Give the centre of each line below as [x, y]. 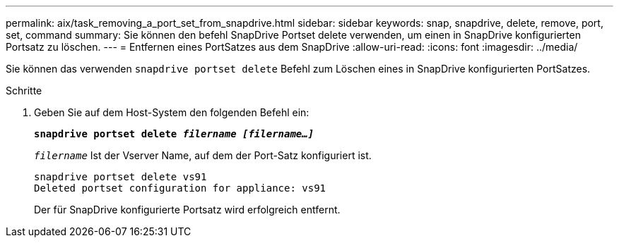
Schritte [24, 91]
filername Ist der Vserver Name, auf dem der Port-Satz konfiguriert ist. [203, 155]
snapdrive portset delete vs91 [120, 177]
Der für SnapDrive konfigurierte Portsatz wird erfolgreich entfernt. [187, 210]
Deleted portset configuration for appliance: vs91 [180, 188]
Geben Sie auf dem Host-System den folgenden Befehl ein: [172, 112]
